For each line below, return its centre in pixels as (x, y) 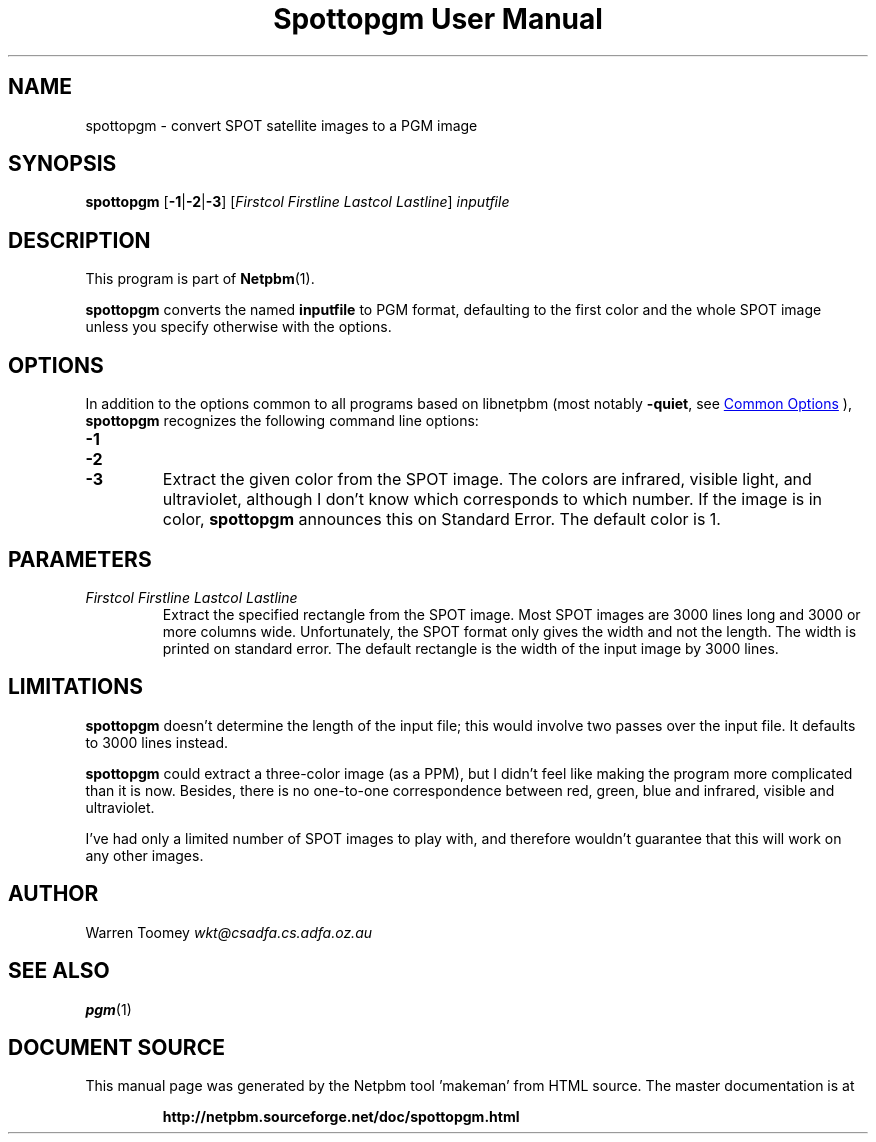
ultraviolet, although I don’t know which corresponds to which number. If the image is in (492, 499)
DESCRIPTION (79, 240)
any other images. (144, 855)
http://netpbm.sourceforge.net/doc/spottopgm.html (341, 1117)
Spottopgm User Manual (438, 19)
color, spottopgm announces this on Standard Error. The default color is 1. (441, 519)
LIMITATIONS (76, 687)
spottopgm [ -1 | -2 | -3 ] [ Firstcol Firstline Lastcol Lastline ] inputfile (297, 202)
